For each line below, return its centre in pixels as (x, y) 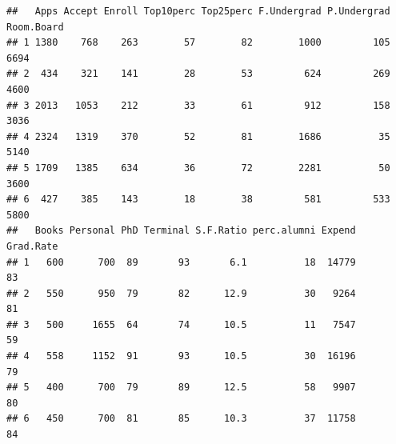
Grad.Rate (32, 246)
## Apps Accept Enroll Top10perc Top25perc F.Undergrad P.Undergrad (198, 11)
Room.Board (35, 27)
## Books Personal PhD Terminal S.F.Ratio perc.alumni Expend (181, 231)
